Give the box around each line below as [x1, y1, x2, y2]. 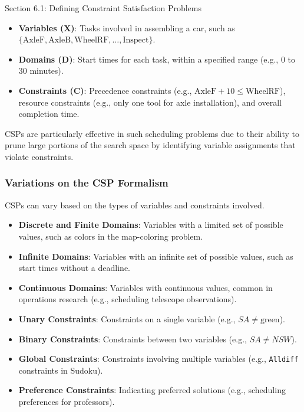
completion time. [18, 107, 80, 120]
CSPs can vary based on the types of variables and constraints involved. [5, 198, 265, 211]
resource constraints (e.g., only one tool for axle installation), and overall [18, 96, 282, 108]
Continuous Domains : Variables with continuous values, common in [18, 281, 273, 293]
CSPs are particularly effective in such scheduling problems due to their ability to [5, 127, 300, 139]
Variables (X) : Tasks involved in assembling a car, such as [18, 21, 235, 34]
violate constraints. [5, 150, 74, 162]
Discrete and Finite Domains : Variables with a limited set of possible [18, 218, 283, 231]
